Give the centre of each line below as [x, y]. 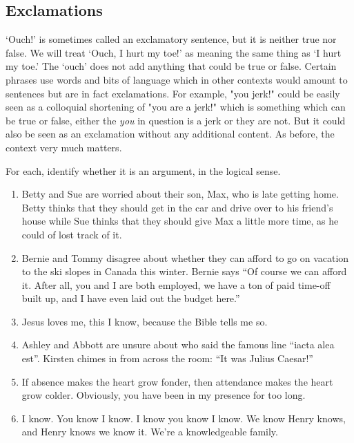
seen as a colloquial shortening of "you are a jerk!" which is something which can [176, 107]
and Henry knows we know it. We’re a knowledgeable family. [150, 432]
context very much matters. [64, 147]
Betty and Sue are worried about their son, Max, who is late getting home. [180, 194]
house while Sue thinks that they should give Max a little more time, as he [180, 221]
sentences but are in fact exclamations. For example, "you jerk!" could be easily [173, 93]
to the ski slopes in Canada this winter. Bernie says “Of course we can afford [184, 271]
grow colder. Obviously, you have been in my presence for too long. [164, 395]
